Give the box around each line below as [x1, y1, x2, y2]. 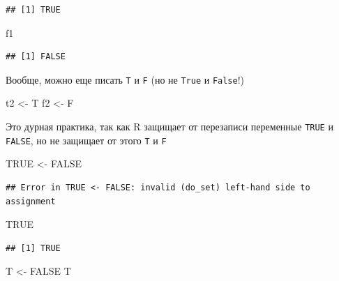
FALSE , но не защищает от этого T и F [6, 132, 167, 147]
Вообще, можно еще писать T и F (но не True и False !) [6, 72, 245, 86]
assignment [6, 196, 56, 206]
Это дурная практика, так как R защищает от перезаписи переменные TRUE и [6, 119, 333, 134]
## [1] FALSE [6, 52, 66, 62]
